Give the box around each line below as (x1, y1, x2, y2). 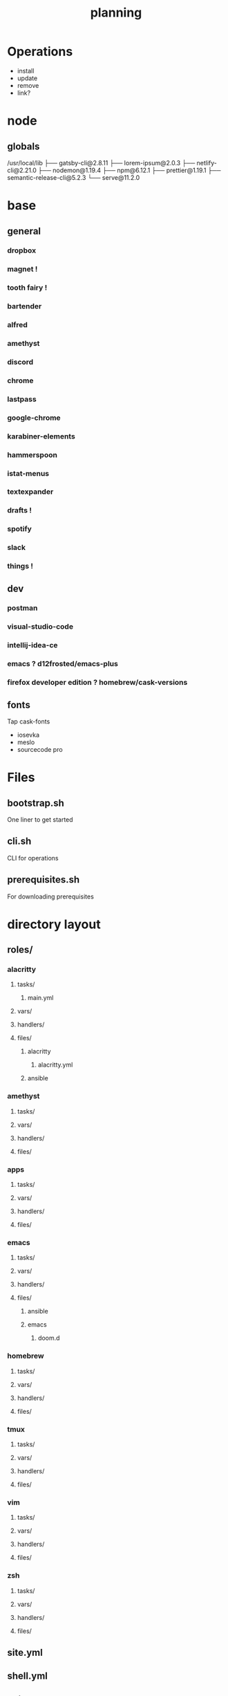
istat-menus (7, 468, 50, 478)
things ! (7, 562, 33, 571)
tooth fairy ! (7, 283, 48, 293)
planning (90, 5, 142, 21)
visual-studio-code (7, 622, 74, 632)
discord (7, 357, 34, 367)
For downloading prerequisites (7, 892, 95, 901)
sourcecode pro (17, 745, 64, 753)
